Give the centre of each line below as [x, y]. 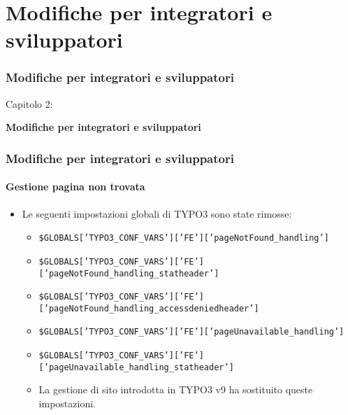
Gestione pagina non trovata [75, 187]
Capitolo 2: [29, 103]
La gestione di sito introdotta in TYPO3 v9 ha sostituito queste [176, 389]
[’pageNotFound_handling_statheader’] [129, 273]
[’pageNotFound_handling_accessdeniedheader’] [149, 308]
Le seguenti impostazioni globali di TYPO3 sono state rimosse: [157, 213]
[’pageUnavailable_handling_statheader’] [136, 367]
